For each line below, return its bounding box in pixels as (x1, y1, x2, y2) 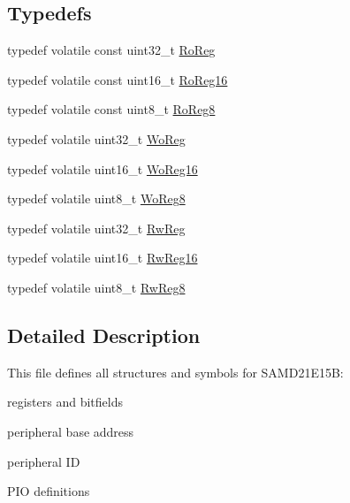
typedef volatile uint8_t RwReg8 (7, 278, 186, 296)
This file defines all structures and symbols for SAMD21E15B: (7, 362, 344, 381)
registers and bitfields (7, 392, 123, 411)
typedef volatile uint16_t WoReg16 (7, 159, 198, 178)
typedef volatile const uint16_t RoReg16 (7, 70, 228, 88)
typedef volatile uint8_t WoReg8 (7, 189, 186, 208)
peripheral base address (7, 422, 134, 440)
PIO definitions (7, 482, 90, 500)
